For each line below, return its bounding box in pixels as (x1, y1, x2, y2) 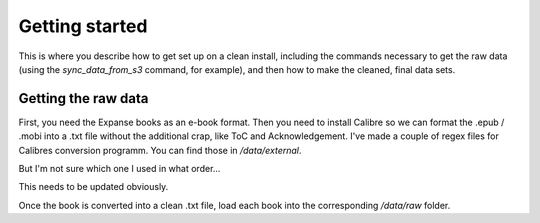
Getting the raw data (18, 90, 149, 107)
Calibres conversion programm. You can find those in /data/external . (18, 144, 302, 156)
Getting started (18, 15, 148, 37)
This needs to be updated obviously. (18, 181, 169, 193)
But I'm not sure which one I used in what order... (18, 163, 221, 175)
